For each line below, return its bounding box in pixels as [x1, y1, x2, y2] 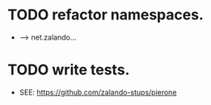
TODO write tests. [7, 61, 130, 79]
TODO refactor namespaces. [7, 6, 204, 24]
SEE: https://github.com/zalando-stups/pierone [19, 87, 177, 97]
